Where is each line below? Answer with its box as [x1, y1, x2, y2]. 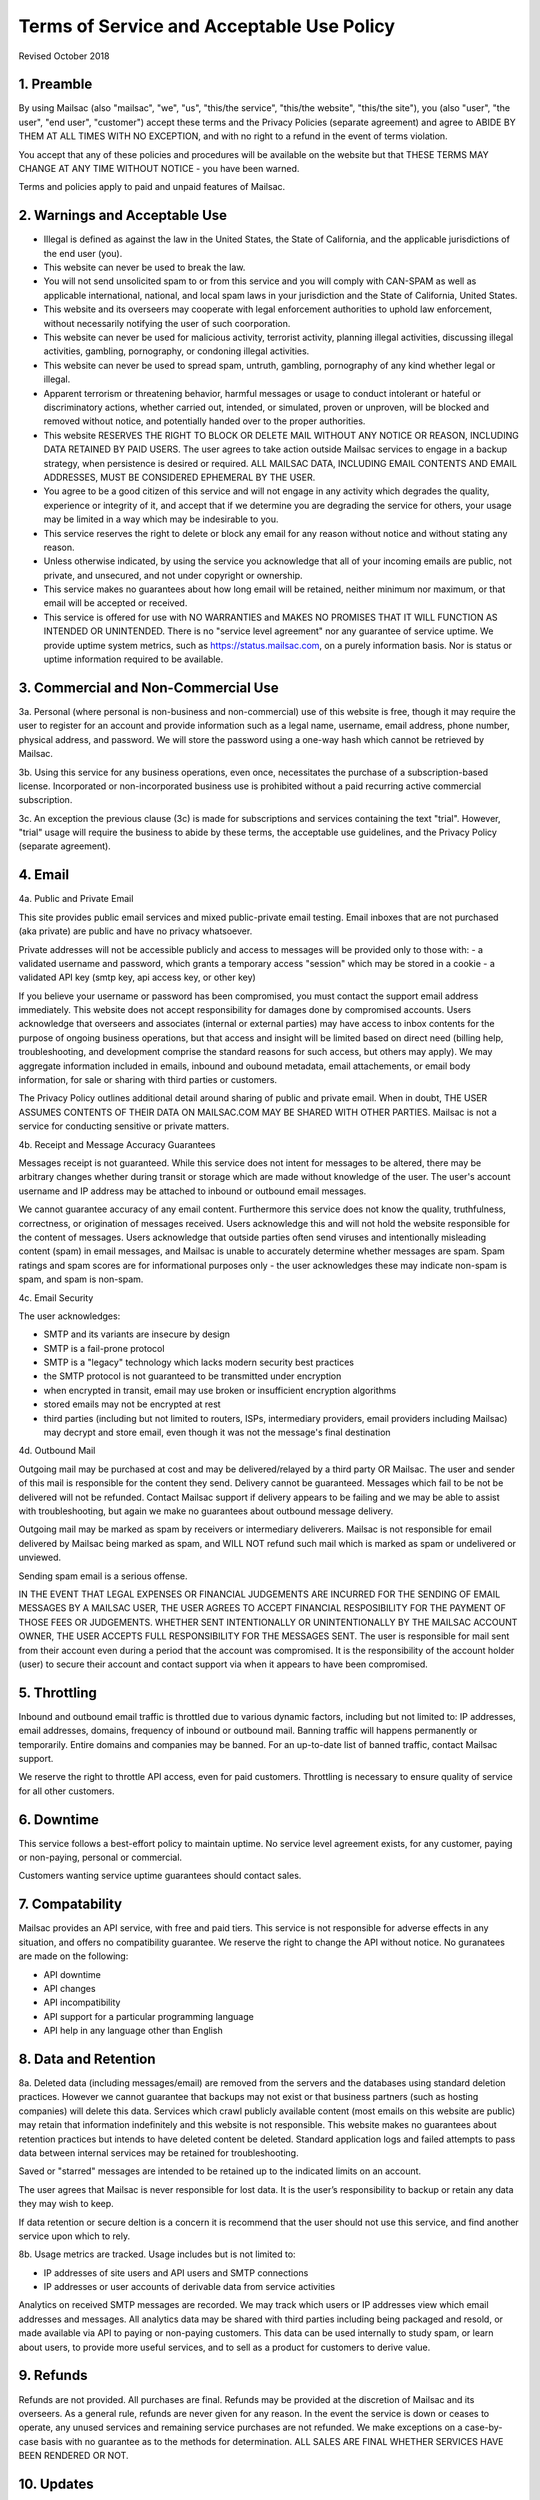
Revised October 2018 [18, 50, 110, 62]
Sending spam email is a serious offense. [18, 1570, 189, 1582]
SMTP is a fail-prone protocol [43, 1342, 165, 1354]
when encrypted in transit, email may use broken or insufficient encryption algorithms [43, 1384, 397, 1396]
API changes [43, 1982, 96, 1994]
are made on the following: [18, 1950, 129, 1962]
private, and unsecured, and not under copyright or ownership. [43, 569, 303, 581]
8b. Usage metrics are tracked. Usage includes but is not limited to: [18, 2248, 296, 2260]
